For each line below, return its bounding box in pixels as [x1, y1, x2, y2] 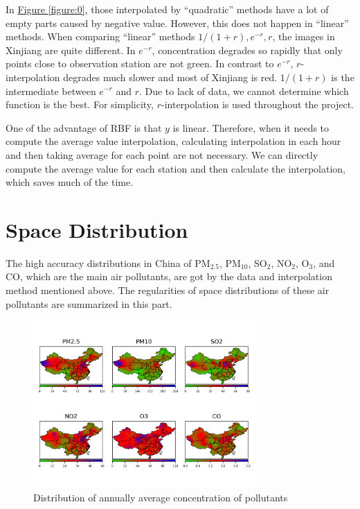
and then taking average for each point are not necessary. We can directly [6, 147, 318, 162]
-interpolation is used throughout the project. [161, 97, 354, 112]
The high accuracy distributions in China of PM [6, 255, 210, 270]
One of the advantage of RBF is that [6, 120, 162, 135]
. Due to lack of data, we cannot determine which [138, 83, 349, 98]
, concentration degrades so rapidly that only [152, 42, 343, 57]
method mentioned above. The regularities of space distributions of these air [6, 283, 330, 297]
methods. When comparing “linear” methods [6, 29, 195, 44]
